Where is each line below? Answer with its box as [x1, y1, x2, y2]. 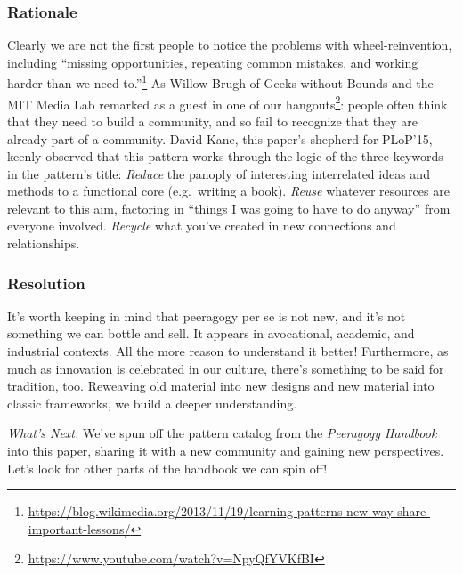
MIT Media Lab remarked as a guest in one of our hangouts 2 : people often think [7, 92, 448, 113]
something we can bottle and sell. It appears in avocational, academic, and [7, 324, 415, 343]
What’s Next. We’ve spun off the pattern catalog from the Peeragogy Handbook [7, 424, 437, 442]
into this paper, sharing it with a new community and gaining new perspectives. [7, 441, 444, 460]
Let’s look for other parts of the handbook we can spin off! [7, 458, 328, 477]
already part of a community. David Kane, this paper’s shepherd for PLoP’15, [7, 129, 433, 148]
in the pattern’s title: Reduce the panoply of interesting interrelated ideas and [7, 164, 430, 182]
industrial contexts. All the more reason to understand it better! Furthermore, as [7, 342, 449, 360]
